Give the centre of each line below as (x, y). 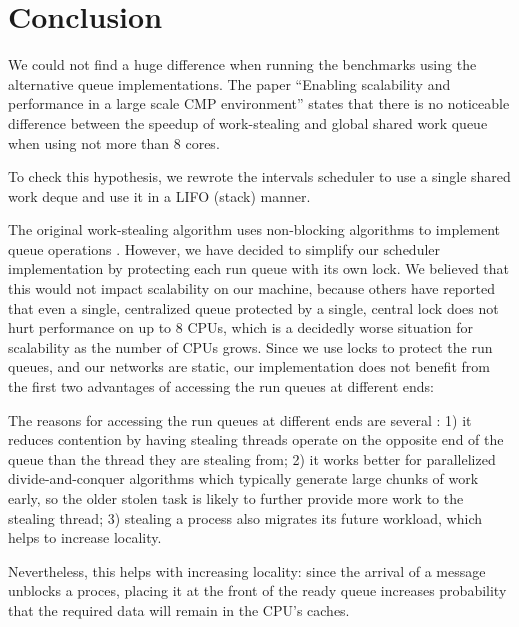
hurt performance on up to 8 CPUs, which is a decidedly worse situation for (241, 327)
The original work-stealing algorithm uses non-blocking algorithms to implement (254, 229)
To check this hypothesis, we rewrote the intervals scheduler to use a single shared (259, 176)
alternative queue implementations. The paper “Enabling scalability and (229, 83)
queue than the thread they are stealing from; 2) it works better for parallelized (252, 458)
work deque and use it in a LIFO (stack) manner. (159, 195)
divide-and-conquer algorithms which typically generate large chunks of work (243, 478)
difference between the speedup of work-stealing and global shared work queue (248, 122)
